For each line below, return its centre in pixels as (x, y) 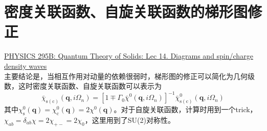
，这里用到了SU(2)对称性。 (130, 120)
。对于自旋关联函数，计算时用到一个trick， (185, 109)
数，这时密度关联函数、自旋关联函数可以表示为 (83, 86)
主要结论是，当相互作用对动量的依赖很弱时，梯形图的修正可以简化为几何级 (129, 76)
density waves (26, 65)
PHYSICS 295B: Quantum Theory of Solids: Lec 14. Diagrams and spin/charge (129, 56)
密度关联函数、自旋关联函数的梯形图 (126, 11)
